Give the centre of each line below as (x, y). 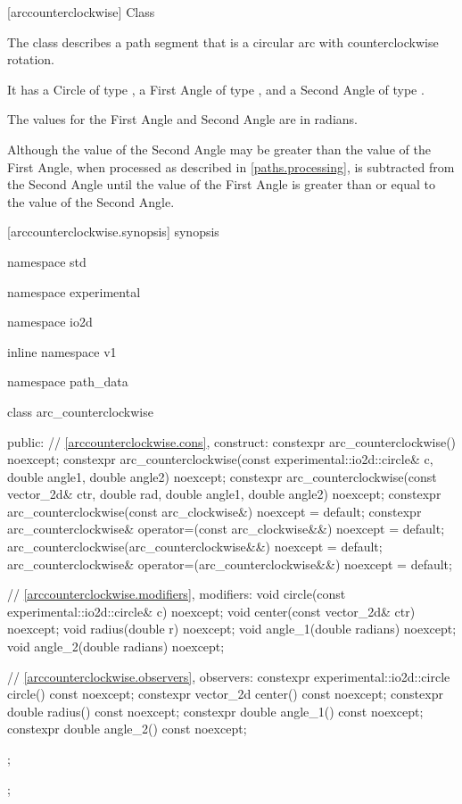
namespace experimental (74, 291)
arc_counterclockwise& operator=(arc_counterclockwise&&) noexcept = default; (230, 564)
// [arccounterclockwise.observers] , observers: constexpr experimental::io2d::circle (229, 676)
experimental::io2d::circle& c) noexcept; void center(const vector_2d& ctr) (211, 611)
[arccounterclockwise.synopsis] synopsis (113, 232)
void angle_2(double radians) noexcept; (116, 647)
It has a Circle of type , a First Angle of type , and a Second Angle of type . (216, 89)
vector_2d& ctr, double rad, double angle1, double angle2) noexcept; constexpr (224, 494)
